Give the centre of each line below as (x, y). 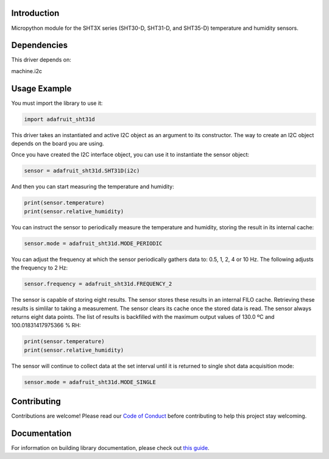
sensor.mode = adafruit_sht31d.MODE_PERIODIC (93, 243)
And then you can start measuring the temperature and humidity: (93, 187)
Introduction (35, 13)
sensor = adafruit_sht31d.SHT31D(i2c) (82, 171)
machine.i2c (27, 71)
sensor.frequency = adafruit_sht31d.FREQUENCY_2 (98, 284)
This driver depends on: (41, 60)
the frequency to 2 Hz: (40, 268)
